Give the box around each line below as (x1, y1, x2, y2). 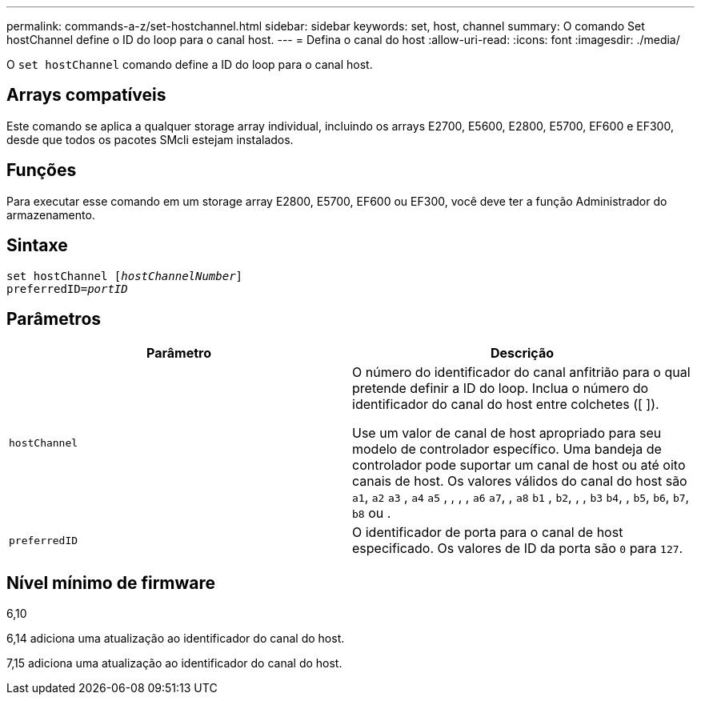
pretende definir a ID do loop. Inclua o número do (352, 380, 649, 397)
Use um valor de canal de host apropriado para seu (352, 425, 662, 442)
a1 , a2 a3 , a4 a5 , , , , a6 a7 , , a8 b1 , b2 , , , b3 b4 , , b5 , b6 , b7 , (352, 489, 690, 506)
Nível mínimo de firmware (6, 572, 216, 593)
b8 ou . (352, 505, 391, 522)
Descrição (490, 345, 555, 362)
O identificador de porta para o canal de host (352, 524, 623, 541)
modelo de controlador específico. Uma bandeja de (352, 441, 662, 458)
